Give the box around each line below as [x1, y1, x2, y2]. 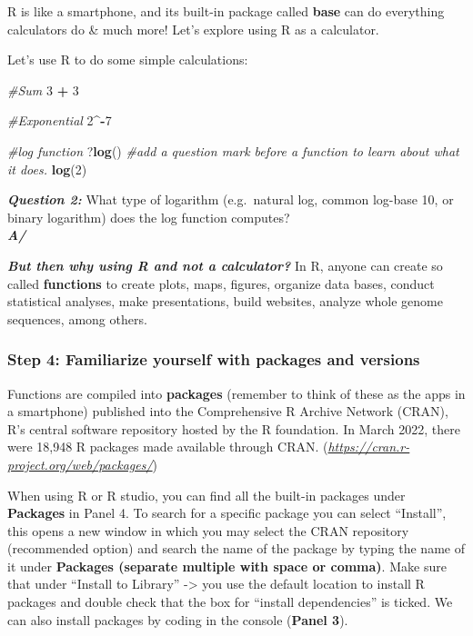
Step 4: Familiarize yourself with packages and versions [7, 348, 420, 371]
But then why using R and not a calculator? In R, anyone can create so [7, 255, 443, 274]
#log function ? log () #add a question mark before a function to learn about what [7, 141, 459, 160]
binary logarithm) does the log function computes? [7, 207, 290, 226]
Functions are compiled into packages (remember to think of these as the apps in [7, 383, 466, 402]
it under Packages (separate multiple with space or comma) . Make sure [7, 556, 447, 575]
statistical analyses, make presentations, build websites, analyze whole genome [7, 292, 443, 311]
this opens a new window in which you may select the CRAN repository [7, 521, 409, 540]
